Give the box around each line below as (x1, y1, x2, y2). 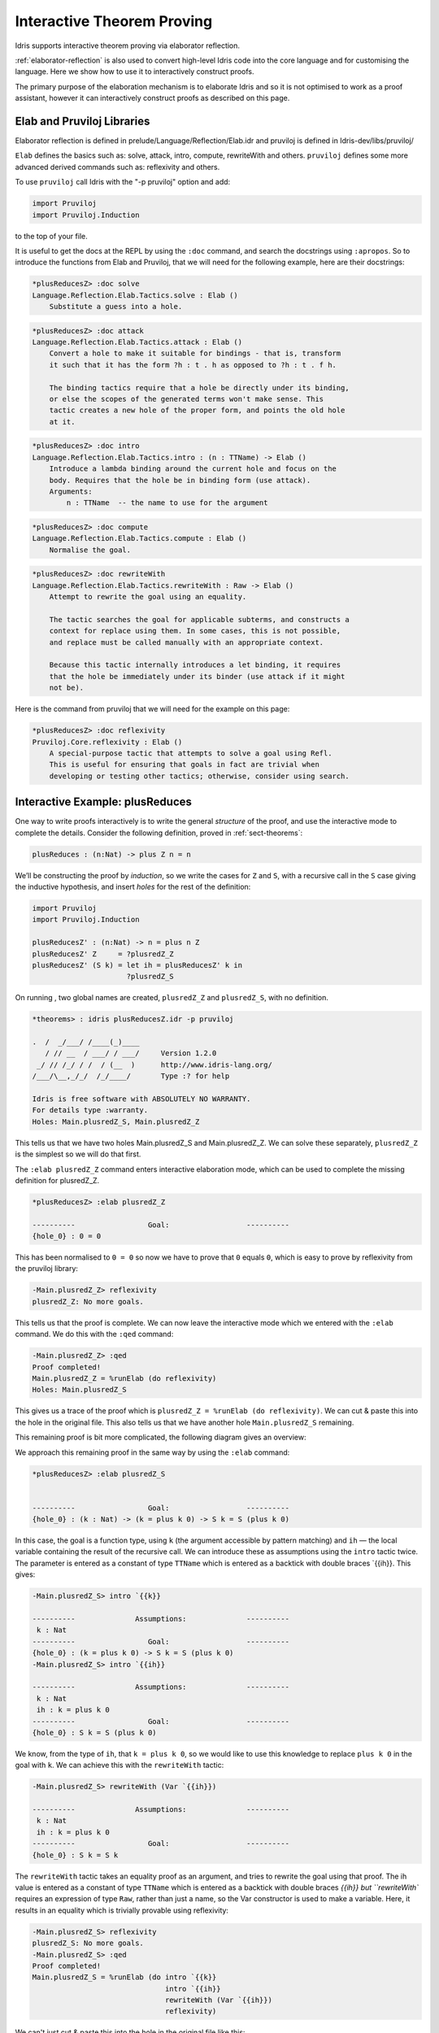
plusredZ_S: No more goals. (32, 1939, 144, 1948)
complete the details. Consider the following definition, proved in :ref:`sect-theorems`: (15, 828, 303, 838)
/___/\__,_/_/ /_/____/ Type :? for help (32, 1072, 230, 1081)
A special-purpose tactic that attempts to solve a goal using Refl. (49, 748, 333, 758)
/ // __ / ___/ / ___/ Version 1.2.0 (45, 1049, 217, 1058)
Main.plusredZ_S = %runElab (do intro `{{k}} (32, 1973, 217, 1982)
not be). (49, 683, 85, 693)
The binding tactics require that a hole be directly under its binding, (49, 383, 350, 392)
